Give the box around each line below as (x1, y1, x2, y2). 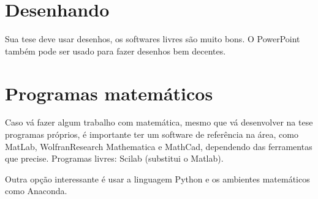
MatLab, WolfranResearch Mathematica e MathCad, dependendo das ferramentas (5, 140, 312, 152)
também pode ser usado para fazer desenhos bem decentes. (5, 44, 226, 57)
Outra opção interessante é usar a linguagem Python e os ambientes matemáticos (5, 172, 310, 185)
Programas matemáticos (5, 80, 213, 105)
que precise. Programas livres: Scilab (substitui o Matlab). (5, 152, 224, 165)
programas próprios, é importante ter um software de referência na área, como (5, 128, 298, 141)
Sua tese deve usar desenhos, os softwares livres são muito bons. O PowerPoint (5, 32, 300, 45)
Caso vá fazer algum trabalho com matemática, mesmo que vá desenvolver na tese (5, 116, 313, 129)
